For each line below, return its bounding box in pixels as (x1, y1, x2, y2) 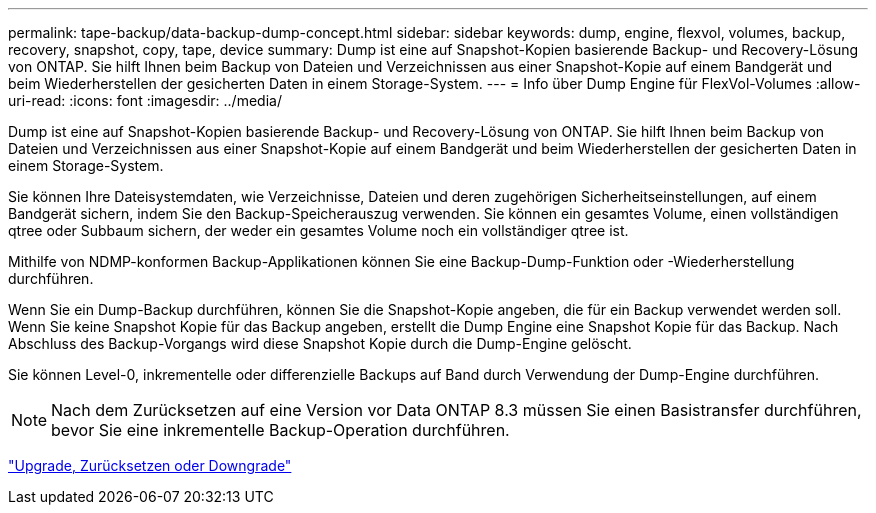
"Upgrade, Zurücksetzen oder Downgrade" (8, 457, 292, 474)
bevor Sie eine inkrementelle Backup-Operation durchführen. (51, 420, 510, 440)
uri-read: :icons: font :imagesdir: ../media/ (8, 92, 282, 109)
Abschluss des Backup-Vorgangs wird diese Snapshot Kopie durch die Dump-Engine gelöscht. (8, 335, 632, 352)
